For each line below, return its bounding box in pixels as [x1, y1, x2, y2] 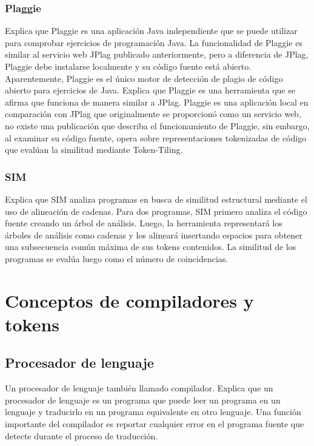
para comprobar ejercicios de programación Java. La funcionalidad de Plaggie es [5, 36, 302, 49]
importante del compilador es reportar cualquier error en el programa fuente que [5, 417, 304, 430]
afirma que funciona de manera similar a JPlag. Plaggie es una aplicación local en [5, 95, 309, 108]
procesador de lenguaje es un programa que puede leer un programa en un [5, 393, 281, 406]
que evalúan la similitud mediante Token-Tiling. [5, 143, 183, 156]
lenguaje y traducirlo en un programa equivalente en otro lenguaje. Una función [5, 405, 301, 418]
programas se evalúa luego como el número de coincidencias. [5, 252, 229, 265]
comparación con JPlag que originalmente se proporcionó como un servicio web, [5, 107, 301, 120]
